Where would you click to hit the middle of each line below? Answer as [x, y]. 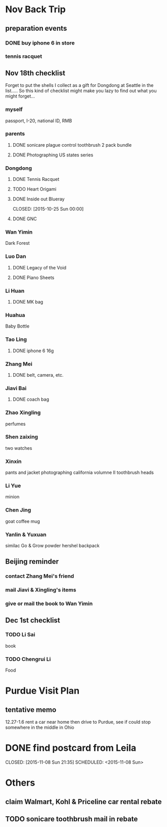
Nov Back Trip [36, 9]
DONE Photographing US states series [53, 155]
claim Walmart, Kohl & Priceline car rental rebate [83, 802]
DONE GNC [25, 219]
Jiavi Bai [16, 388]
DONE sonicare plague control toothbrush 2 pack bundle [72, 145]
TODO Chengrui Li [28, 659]
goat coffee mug [23, 521]
